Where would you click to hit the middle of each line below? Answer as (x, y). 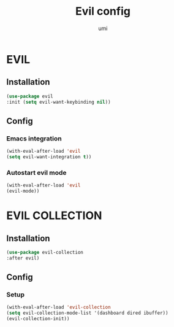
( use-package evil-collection (45, 252)
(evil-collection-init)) (38, 319)
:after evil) (23, 258)
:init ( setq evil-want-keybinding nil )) (59, 102)
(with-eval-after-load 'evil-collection (59, 307)
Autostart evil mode (36, 172)
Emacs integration (34, 138)
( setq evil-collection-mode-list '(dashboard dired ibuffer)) (87, 313)
